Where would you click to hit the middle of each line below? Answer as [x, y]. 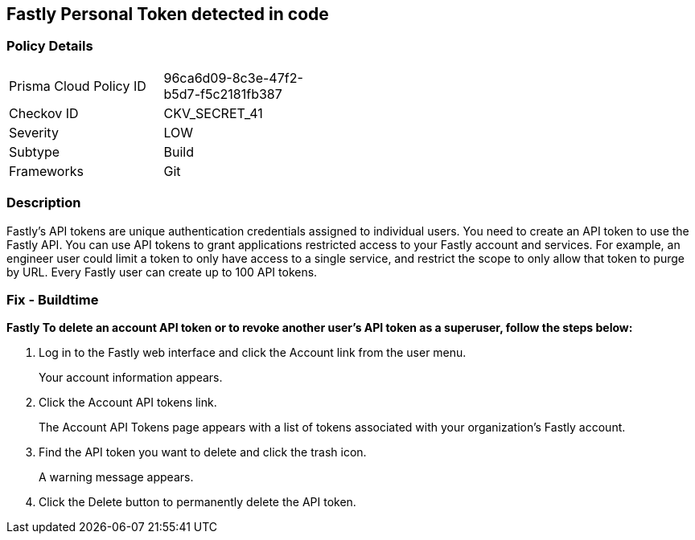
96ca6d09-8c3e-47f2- [233, 78]
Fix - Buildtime [53, 299]
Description [44, 203]
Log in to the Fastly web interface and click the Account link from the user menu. [253, 353]
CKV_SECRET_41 [213, 113]
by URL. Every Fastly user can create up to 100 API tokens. [162, 272]
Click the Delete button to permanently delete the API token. [197, 502]
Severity [34, 132]
